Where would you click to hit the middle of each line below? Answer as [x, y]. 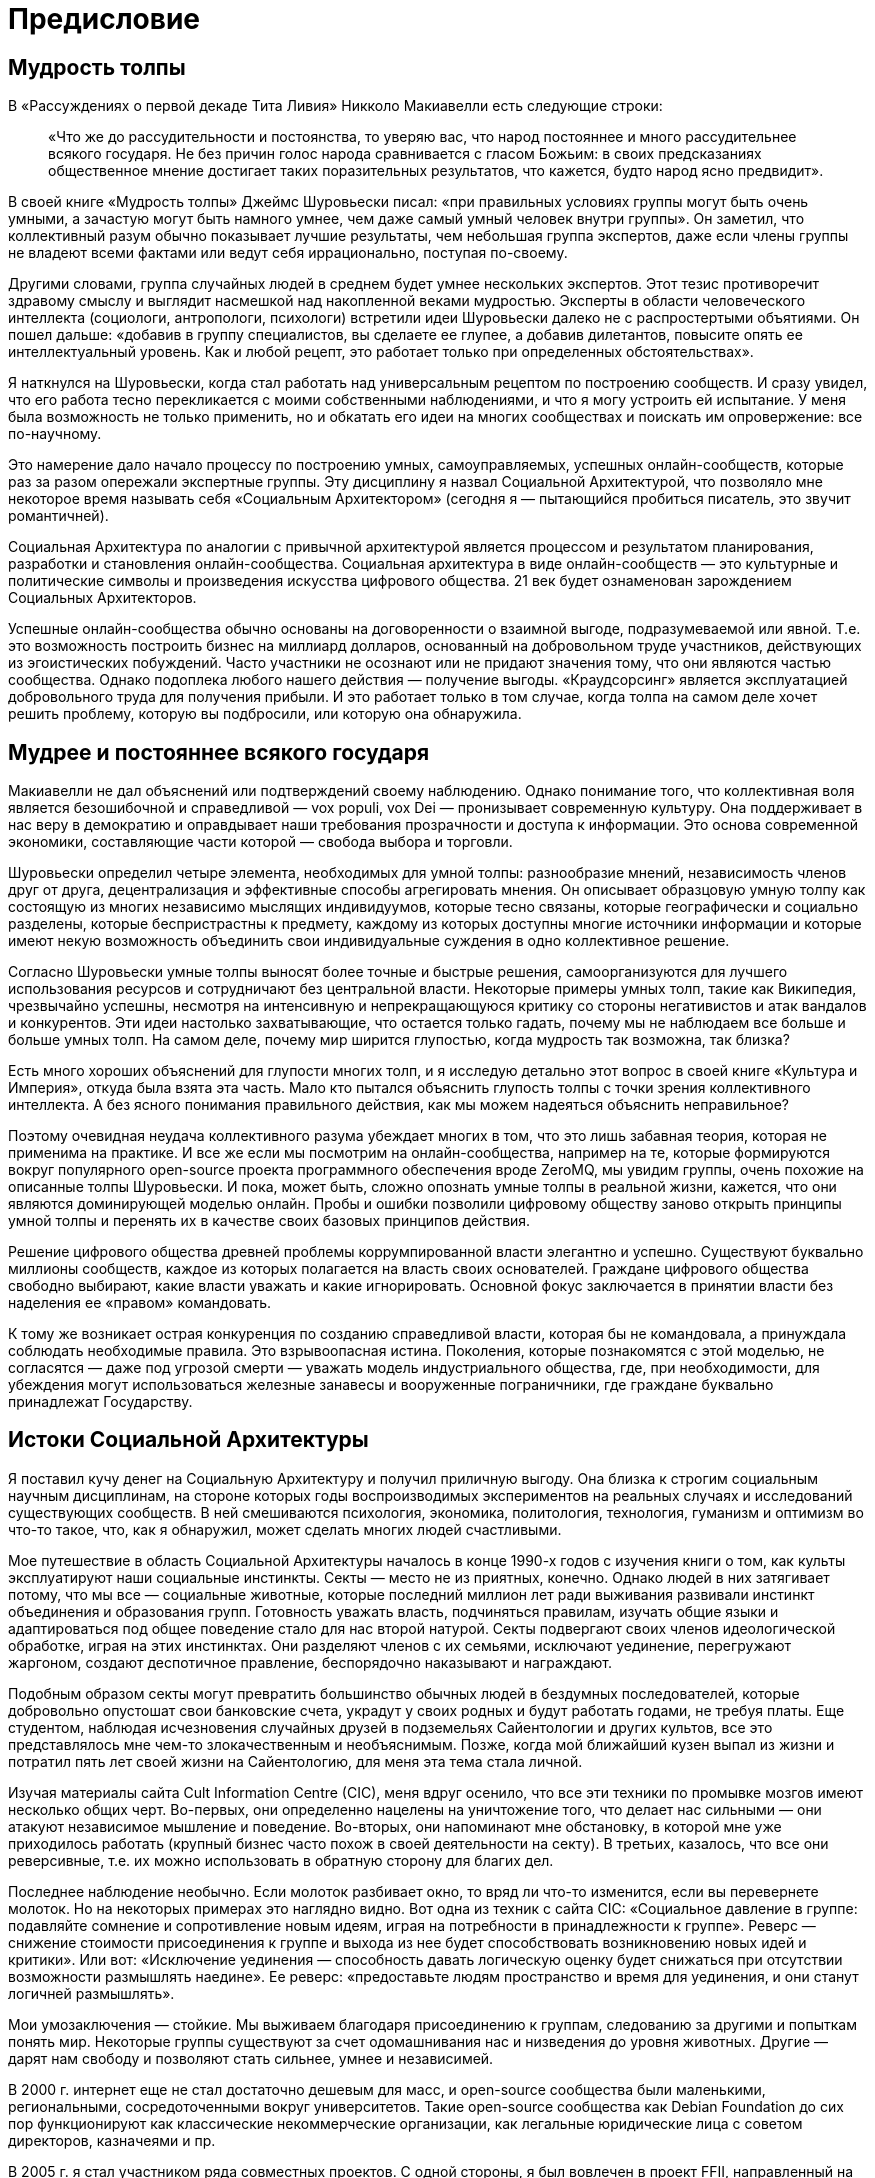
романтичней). [58, 516]
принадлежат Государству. [100, 1402]
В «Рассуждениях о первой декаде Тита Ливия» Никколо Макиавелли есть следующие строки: [335, 106]
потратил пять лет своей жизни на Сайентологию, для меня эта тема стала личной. [295, 1761]
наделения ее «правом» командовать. [140, 1303]
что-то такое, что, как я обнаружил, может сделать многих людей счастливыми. [285, 1529]
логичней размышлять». [91, 1993]
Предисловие [104, 19]
